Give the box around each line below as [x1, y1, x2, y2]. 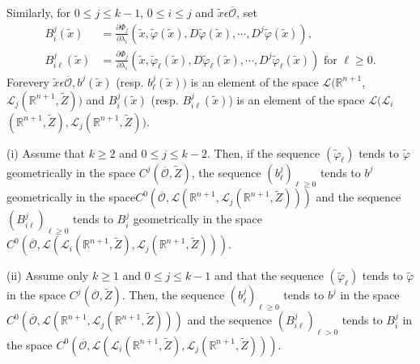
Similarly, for [6, 4, 71, 20]
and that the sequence [214, 267, 324, 284]
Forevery [6, 73, 49, 90]
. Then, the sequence [121, 286, 225, 303]
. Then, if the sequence [207, 144, 320, 161]
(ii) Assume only [6, 267, 89, 284]
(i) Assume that [6, 144, 85, 161]
